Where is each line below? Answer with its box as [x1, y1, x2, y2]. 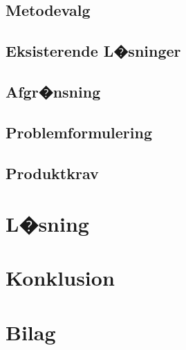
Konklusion [6, 264, 115, 292]
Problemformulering [6, 121, 153, 142]
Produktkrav [6, 162, 99, 183]
